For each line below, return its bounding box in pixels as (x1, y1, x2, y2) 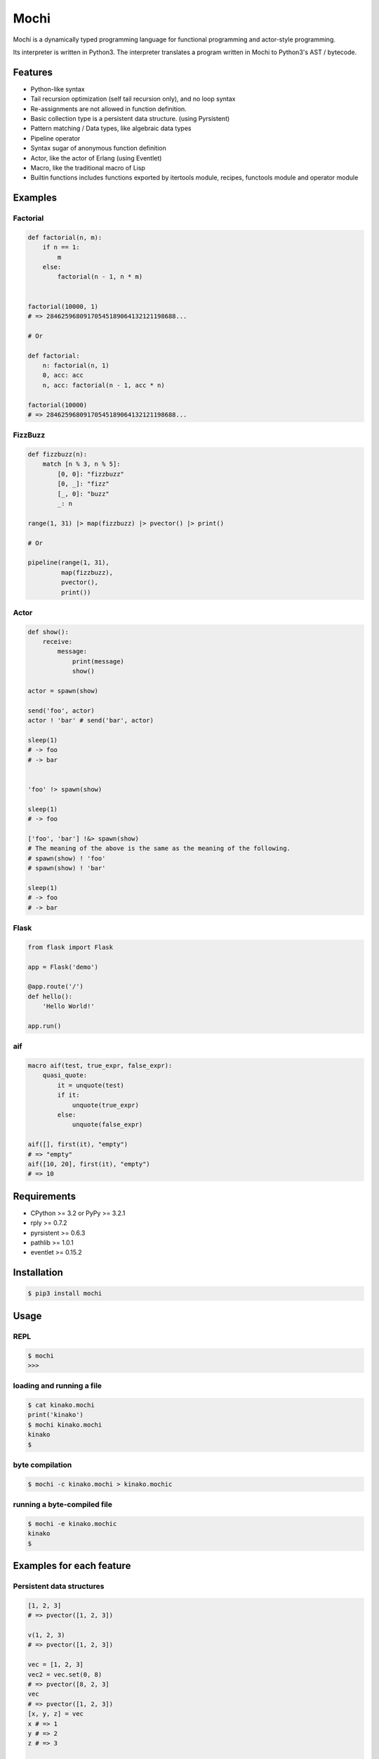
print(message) (72, 657, 124, 665)
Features (13, 66, 53, 78)
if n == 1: (42, 243, 80, 251)
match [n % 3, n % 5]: (42, 460, 121, 468)
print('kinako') (27, 1411, 84, 1419)
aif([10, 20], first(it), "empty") (27, 1160, 150, 1168)
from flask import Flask (27, 943, 114, 951)
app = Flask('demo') (27, 963, 98, 971)
